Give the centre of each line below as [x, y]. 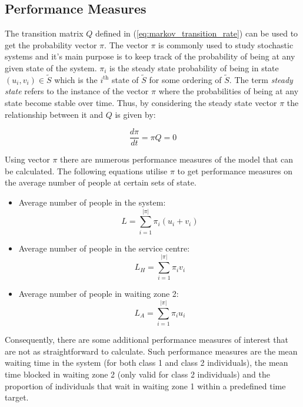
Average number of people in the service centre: [104, 248]
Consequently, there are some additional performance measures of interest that [147, 340]
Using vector [27, 159]
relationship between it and [54, 114]
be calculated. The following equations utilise [86, 171]
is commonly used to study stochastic [226, 44]
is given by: [135, 114]
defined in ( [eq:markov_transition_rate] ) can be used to [197, 33]
